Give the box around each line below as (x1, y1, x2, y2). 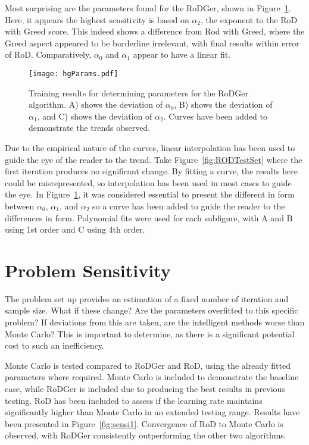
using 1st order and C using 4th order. (5, 223, 145, 236)
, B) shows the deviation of (174, 98, 273, 111)
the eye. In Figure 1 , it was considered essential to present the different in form (5, 188, 295, 200)
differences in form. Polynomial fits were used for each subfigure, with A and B (5, 211, 293, 224)
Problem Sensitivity (5, 258, 171, 282)
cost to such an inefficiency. (5, 339, 104, 352)
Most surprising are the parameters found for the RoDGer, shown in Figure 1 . (5, 2, 291, 14)
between (5, 199, 35, 212)
